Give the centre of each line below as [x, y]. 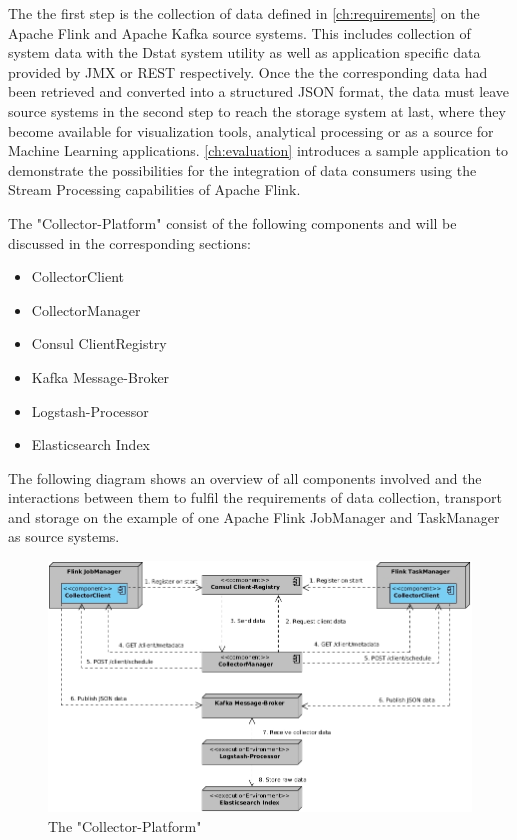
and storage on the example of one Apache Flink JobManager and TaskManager [254, 516]
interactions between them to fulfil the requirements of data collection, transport [255, 497]
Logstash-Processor [90, 410]
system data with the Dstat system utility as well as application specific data [244, 52]
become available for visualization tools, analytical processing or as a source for [251, 130]
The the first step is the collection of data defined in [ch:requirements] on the [244, 13]
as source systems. [64, 536]
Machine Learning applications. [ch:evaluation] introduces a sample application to [258, 150]
